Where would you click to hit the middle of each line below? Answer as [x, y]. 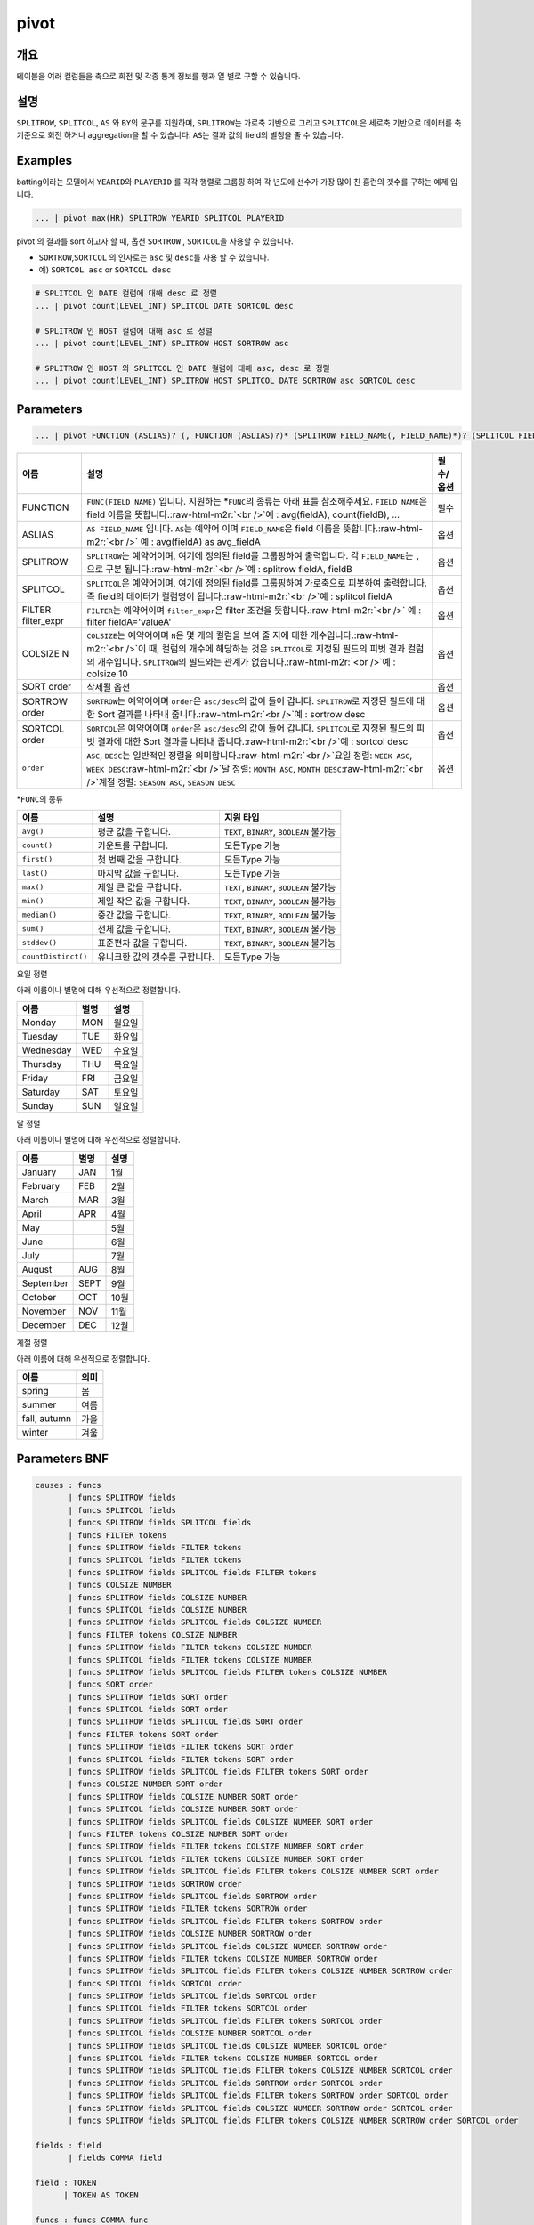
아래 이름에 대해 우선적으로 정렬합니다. [83, 1359]
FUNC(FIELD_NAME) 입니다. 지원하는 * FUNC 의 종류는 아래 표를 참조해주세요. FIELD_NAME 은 [256, 501]
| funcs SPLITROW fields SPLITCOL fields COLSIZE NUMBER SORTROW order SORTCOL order [260, 2108]
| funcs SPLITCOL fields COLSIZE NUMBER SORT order [183, 1809]
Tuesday [40, 1036]
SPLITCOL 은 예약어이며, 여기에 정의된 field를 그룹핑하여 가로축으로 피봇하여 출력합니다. [256, 583]
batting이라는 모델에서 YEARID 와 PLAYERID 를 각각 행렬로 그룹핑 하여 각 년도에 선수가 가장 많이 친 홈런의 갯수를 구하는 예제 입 [237, 182]
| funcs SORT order [110, 1685]
